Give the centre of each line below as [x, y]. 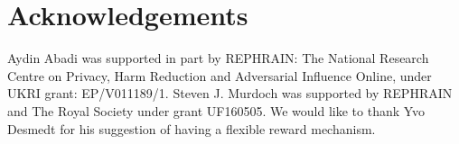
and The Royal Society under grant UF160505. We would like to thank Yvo [216, 110]
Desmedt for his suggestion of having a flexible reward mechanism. [192, 128]
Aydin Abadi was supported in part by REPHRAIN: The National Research [218, 58]
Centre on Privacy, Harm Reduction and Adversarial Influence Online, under [220, 75]
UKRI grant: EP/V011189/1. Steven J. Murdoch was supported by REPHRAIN [230, 93]
